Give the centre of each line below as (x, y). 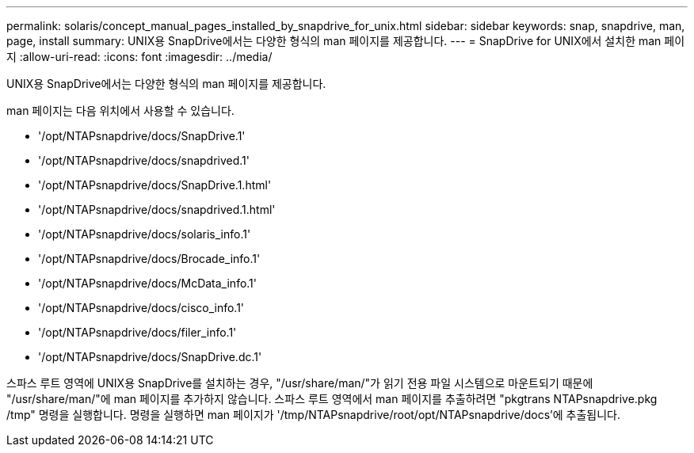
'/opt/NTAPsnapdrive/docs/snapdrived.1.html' (157, 209)
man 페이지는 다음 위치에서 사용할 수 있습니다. (120, 110)
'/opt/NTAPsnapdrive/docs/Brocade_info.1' (149, 259)
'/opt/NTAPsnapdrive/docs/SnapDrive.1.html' (155, 185)
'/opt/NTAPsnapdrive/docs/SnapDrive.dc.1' (150, 357)
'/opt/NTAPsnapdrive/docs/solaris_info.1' (145, 234)
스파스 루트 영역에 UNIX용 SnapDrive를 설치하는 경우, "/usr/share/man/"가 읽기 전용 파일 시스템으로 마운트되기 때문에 (300, 383)
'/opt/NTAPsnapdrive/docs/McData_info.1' (148, 283)
